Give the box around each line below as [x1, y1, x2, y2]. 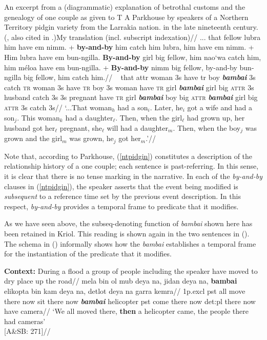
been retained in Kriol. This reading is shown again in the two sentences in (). [4, 228, 250, 239]
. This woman [17, 112, 60, 123]
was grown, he [69, 133, 114, 144]
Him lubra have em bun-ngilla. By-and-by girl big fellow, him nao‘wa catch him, [4, 51, 261, 62]
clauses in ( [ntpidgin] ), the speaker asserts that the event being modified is [4, 181, 238, 191]
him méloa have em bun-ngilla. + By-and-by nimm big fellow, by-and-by [4, 62, 237, 72]
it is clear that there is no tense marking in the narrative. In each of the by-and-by [4, 171, 262, 182]
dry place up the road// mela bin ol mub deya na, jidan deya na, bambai [4, 275, 237, 286]
